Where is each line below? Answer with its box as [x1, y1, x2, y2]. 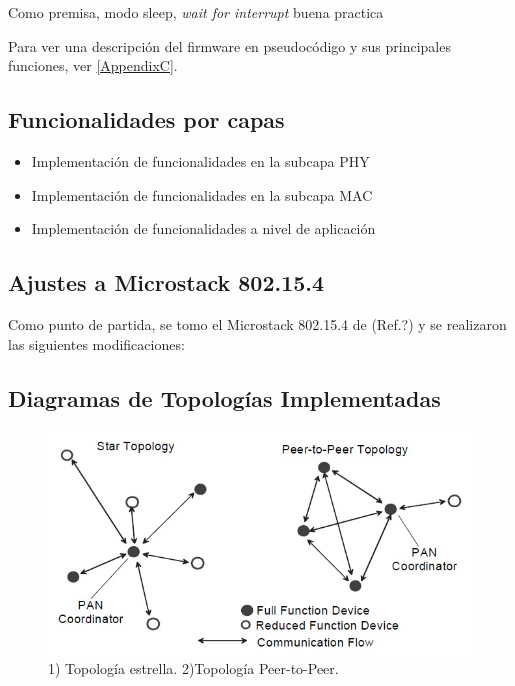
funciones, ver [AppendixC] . [8, 55, 178, 76]
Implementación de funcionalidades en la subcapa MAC [31, 184, 373, 205]
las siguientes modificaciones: [8, 333, 185, 354]
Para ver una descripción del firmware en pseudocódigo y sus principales [8, 35, 451, 56]
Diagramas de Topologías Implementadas [8, 382, 441, 413]
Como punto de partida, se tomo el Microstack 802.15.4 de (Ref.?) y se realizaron [8, 313, 507, 334]
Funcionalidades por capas [8, 104, 285, 135]
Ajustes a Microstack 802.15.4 [8, 267, 325, 298]
